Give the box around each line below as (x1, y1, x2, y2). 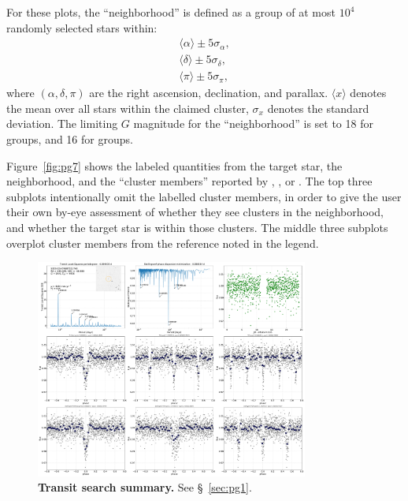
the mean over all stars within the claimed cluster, (6, 99, 249, 116)
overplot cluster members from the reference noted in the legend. (6, 234, 319, 251)
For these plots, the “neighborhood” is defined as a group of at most (6, 4, 336, 20)
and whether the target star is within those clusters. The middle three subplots (6, 219, 388, 236)
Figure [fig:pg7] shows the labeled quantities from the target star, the (6, 157, 343, 174)
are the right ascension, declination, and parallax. (89, 84, 328, 101)
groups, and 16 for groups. (6, 131, 133, 148)
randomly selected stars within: (6, 19, 158, 36)
